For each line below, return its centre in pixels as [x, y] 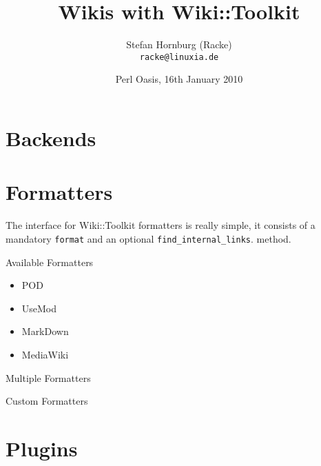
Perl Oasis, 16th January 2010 [179, 79]
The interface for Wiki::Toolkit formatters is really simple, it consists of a [160, 225]
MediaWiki [45, 354]
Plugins [42, 448]
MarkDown [45, 331]
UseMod [39, 308]
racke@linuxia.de [179, 57]
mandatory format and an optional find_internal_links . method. [148, 238]
